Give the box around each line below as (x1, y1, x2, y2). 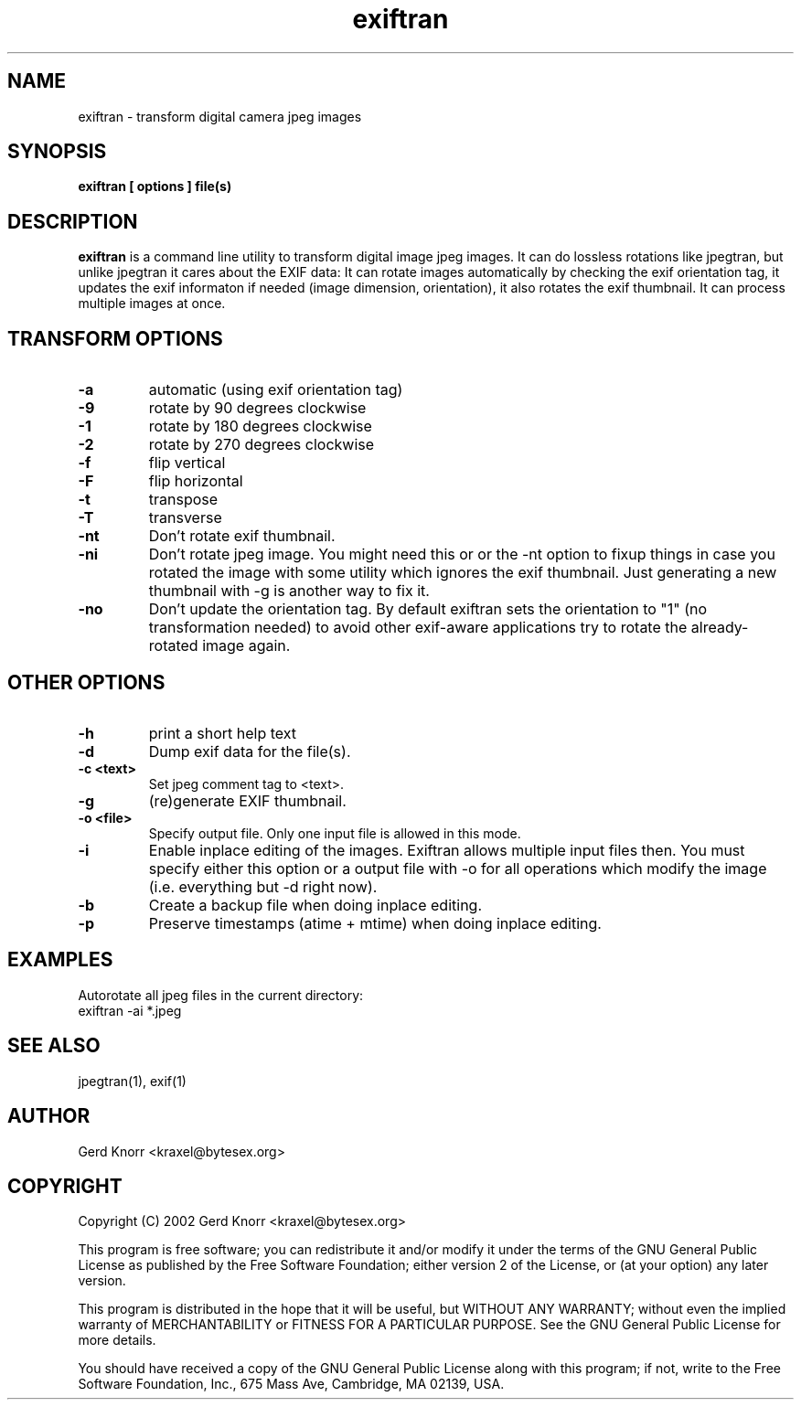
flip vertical (148, 453, 226, 473)
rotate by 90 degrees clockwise (148, 399, 367, 418)
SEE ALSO (7, 1034, 101, 1058)
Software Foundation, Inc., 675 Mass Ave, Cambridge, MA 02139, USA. (78, 1376, 505, 1392)
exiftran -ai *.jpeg (78, 1002, 182, 1018)
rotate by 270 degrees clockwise (148, 435, 375, 454)
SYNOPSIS (7, 140, 107, 164)
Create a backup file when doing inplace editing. (148, 895, 483, 914)
